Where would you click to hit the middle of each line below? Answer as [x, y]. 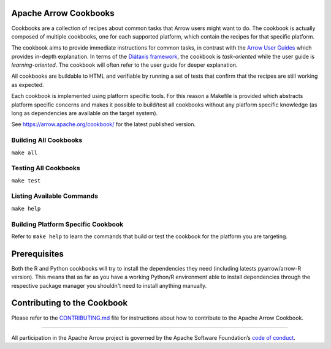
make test [26, 180]
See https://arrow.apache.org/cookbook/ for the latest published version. [104, 124]
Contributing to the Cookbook [70, 303]
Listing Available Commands [55, 196]
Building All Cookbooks [47, 140]
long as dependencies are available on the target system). [85, 113]
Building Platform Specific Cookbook [67, 224]
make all [25, 152]
